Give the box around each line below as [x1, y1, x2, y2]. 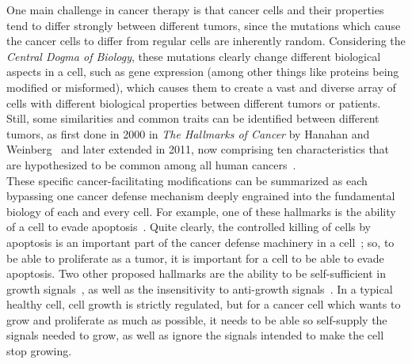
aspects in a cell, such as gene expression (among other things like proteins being [6, 63, 399, 80]
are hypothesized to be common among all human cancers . [6, 156, 296, 173]
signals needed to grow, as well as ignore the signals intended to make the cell [6, 327, 384, 343]
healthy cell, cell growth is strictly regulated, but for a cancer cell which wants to [6, 296, 401, 313]
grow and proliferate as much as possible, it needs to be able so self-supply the [6, 311, 387, 328]
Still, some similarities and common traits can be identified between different [6, 110, 380, 127]
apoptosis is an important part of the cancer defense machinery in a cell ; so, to [6, 233, 395, 250]
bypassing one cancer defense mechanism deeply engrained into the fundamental [6, 188, 395, 204]
